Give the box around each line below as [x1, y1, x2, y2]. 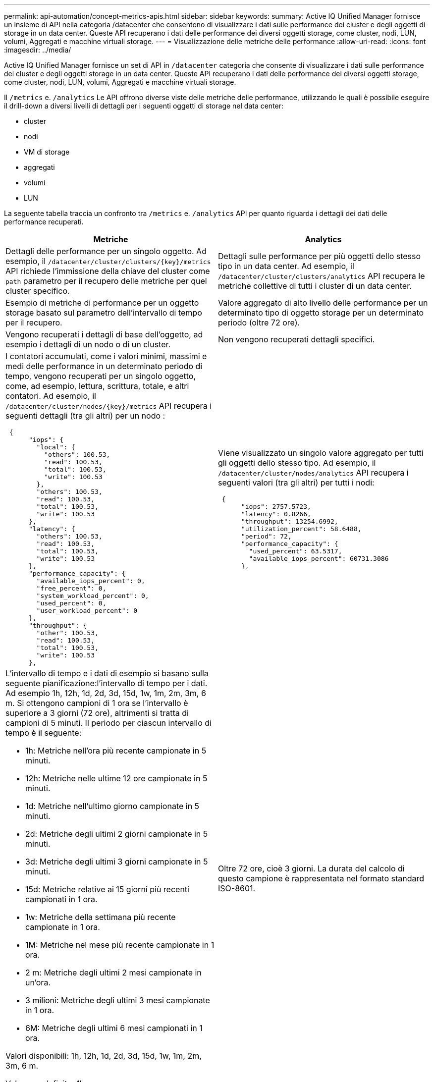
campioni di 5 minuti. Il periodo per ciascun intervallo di [5, 718, 212, 728]
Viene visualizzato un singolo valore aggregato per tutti [218, 448, 424, 458]
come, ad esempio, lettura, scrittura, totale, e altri [5, 381, 189, 391]
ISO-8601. [218, 883, 256, 893]
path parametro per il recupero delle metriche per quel [5, 276, 207, 286]
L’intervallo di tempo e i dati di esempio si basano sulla [5, 668, 209, 678]
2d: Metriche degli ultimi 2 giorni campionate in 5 [25, 829, 208, 839]
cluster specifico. [5, 286, 70, 296]
